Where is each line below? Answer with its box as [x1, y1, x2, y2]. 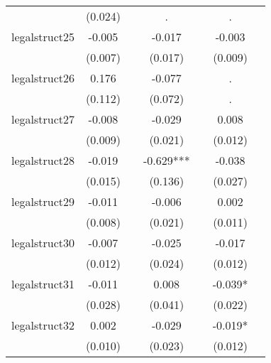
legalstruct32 [11, 317, 75, 333]
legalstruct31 [11, 276, 75, 292]
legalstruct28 [11, 152, 75, 168]
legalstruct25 [11, 28, 75, 45]
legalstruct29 [11, 193, 75, 210]
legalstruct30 [11, 234, 75, 251]
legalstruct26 [11, 70, 75, 86]
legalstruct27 [11, 111, 75, 127]
